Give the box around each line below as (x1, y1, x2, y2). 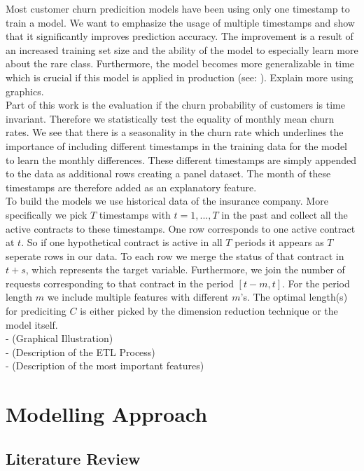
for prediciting (6, 303, 66, 318)
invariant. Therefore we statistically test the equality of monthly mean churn (6, 111, 335, 125)
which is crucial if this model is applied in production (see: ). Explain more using (6, 69, 353, 84)
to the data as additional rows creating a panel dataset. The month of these (6, 166, 331, 181)
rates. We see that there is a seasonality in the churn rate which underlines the (6, 125, 344, 139)
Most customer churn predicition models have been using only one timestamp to (6, 1, 350, 15)
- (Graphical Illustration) (6, 331, 113, 346)
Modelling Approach (6, 400, 208, 428)
